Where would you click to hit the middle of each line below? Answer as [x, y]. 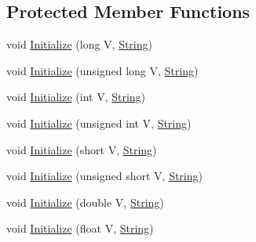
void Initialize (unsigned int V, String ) [99, 123]
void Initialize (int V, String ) [76, 97]
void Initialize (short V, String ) [82, 149]
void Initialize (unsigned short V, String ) [104, 176]
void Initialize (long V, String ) [79, 44]
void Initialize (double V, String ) [85, 202]
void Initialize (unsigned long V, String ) [102, 70]
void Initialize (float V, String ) [80, 228]
